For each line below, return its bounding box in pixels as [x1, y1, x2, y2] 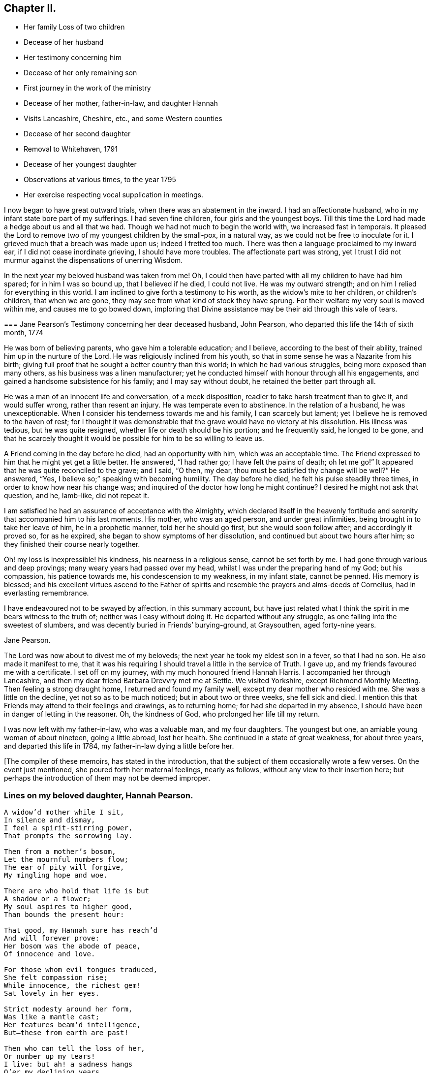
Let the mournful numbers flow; [4, 855, 128, 864]
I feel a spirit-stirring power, [4, 824, 133, 832]
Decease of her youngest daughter [24, 160, 137, 169]
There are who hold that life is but [4, 887, 150, 895]
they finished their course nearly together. [4, 540, 140, 549]
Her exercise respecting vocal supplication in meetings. [24, 190, 204, 199]
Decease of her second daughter [24, 129, 131, 138]
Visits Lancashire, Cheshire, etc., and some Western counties [24, 114, 222, 123]
